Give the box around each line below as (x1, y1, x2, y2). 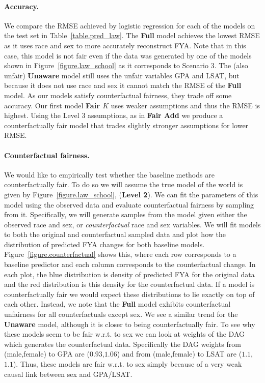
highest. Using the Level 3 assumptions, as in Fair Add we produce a (4, 110, 223, 121)
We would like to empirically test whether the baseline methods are (4, 169, 215, 180)
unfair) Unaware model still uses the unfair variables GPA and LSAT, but (4, 70, 240, 80)
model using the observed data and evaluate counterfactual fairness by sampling (4, 199, 254, 210)
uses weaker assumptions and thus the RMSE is (111, 100, 260, 110)
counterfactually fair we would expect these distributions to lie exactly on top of (4, 288, 255, 299)
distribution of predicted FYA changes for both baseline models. (4, 239, 205, 249)
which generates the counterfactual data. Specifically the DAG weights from (4, 338, 241, 349)
